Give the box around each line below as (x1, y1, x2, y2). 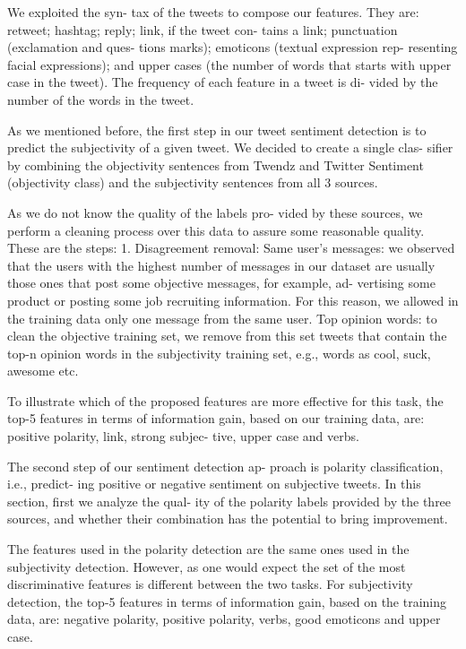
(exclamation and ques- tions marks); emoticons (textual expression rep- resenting (7, 38, 458, 56)
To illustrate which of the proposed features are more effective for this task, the (7, 391, 444, 410)
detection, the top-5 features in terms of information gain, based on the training (7, 592, 447, 610)
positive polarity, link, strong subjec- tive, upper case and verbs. (7, 427, 359, 446)
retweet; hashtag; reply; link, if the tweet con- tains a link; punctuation (7, 20, 398, 39)
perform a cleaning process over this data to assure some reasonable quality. (7, 221, 425, 239)
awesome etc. (7, 361, 79, 380)
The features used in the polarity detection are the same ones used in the (7, 540, 410, 558)
